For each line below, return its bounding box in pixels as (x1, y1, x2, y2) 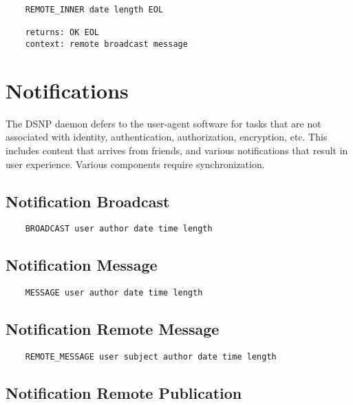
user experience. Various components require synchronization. (6, 156, 265, 171)
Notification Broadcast (6, 190, 170, 211)
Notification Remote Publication (6, 382, 242, 404)
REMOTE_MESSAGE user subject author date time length (25, 352, 277, 362)
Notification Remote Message (6, 318, 220, 340)
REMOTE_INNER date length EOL (25, 5, 164, 14)
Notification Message (6, 254, 158, 276)
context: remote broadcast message (25, 39, 188, 49)
